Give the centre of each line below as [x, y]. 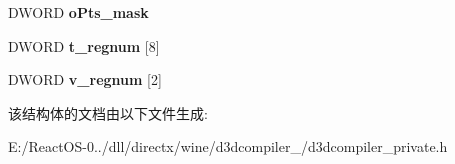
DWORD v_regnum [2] [85, 79]
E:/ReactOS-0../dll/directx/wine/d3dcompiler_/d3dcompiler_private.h [228, 146]
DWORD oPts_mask [78, 12]
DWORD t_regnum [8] [84, 45]
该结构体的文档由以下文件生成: [108, 112]
